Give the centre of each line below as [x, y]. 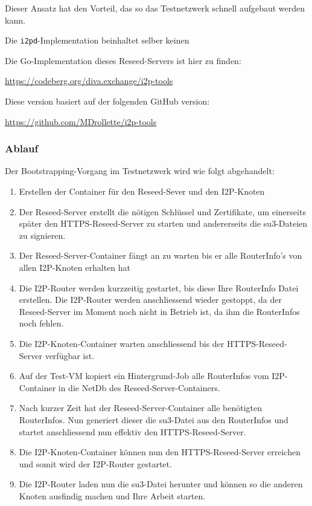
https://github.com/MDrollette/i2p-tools [81, 121]
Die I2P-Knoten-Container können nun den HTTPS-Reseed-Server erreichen [160, 452]
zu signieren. [42, 235]
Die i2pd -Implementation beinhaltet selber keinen [97, 40]
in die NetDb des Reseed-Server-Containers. [139, 387]
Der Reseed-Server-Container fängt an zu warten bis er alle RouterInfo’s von [161, 255]
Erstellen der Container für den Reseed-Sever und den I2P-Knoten [142, 191]
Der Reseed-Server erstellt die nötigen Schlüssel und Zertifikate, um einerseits [162, 211]
